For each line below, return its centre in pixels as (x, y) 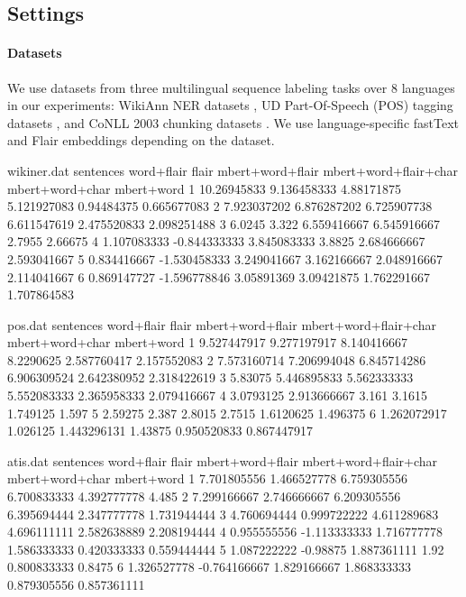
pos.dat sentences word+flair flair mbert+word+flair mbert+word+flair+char (222, 324)
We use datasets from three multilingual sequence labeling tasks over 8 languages (231, 87)
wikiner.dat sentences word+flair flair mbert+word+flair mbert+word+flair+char (233, 170)
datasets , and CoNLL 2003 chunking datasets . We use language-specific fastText (233, 122)
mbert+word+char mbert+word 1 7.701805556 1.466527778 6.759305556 (207, 478)
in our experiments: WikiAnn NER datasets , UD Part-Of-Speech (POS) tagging (230, 105)
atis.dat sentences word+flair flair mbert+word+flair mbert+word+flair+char (223, 460)
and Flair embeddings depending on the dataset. (141, 140)
